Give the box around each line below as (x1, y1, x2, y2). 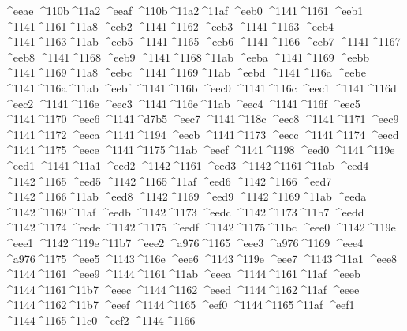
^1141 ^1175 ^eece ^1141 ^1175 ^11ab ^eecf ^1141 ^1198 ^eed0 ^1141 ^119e (4, 141, 395, 158)
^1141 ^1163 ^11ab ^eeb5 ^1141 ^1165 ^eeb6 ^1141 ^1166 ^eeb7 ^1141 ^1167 (4, 33, 401, 50)
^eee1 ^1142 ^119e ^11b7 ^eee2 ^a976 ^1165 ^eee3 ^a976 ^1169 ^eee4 (4, 234, 364, 250)
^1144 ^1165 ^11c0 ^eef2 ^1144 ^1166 (4, 311, 196, 328)
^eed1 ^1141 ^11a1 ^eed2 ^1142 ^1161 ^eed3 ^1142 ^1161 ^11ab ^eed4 (4, 156, 369, 173)
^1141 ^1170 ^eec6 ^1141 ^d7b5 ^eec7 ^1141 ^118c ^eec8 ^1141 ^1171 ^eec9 (4, 111, 399, 127)
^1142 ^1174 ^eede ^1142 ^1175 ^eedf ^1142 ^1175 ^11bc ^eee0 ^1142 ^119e (4, 219, 396, 235)
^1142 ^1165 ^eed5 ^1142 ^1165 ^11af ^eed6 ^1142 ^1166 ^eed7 (4, 172, 332, 189)
